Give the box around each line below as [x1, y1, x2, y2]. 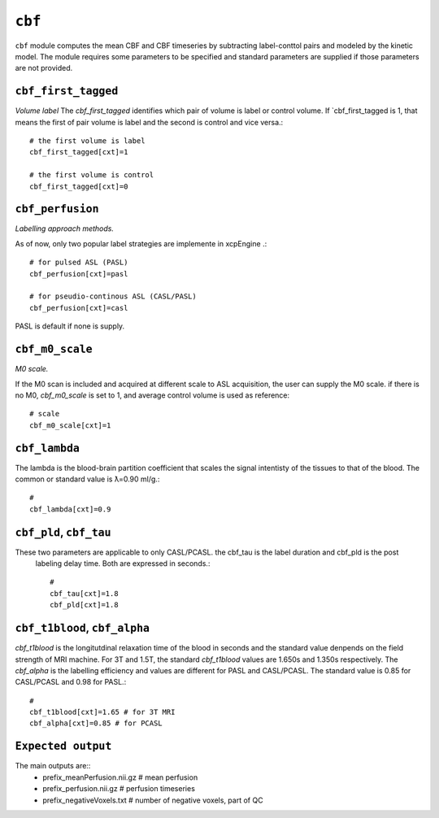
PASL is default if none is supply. [15, 321, 125, 331]
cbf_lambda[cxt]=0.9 [29, 504, 111, 514]
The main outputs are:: [15, 761, 91, 771]
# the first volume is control [29, 171, 154, 180]
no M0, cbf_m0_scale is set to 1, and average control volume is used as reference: [15, 390, 290, 400]
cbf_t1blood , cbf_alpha [15, 621, 150, 635]
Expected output [15, 740, 112, 753]
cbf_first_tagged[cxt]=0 [29, 181, 128, 191]
